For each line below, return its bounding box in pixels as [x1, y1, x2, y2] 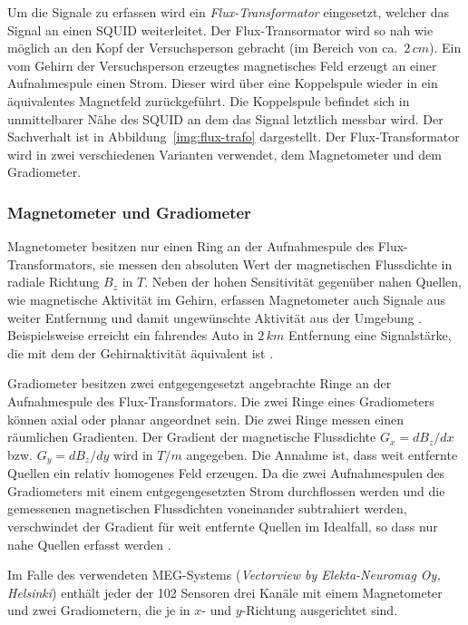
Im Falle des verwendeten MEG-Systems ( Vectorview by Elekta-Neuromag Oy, [7, 565, 441, 584]
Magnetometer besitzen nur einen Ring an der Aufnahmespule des [7, 237, 375, 256]
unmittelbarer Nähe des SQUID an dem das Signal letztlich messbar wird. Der [7, 109, 444, 128]
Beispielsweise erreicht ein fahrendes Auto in [7, 326, 254, 345]
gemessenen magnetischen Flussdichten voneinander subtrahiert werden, [7, 499, 407, 518]
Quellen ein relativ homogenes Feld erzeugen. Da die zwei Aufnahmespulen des [7, 464, 445, 483]
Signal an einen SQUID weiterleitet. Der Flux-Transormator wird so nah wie [7, 20, 434, 39]
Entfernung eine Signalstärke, [288, 326, 452, 345]
